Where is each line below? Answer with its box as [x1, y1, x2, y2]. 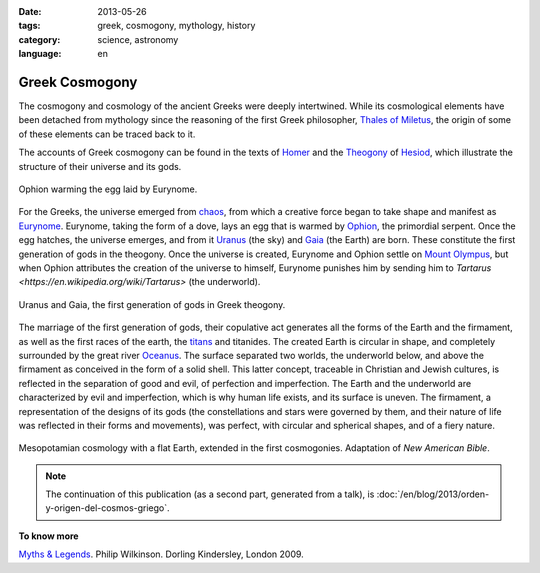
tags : [18, 20, 41, 32]
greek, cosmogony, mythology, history [97, 20, 256, 32]
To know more [18, 530, 79, 542]
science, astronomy [97, 33, 179, 45]
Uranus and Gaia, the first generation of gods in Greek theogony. [18, 298, 286, 310]
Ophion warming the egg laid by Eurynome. [18, 183, 198, 195]
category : [18, 33, 61, 45]
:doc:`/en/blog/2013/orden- [376, 488, 490, 500]
